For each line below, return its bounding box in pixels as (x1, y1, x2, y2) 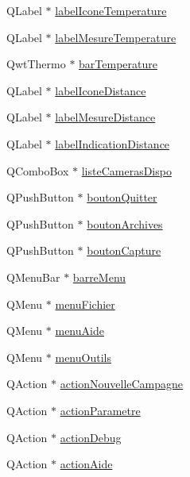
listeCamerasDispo (81, 162, 172, 179)
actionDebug (60, 429, 122, 445)
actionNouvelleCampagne (60, 375, 184, 392)
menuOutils (55, 348, 111, 365)
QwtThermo (6, 56, 66, 72)
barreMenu (72, 268, 126, 285)
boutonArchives (87, 215, 163, 232)
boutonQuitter (87, 189, 157, 206)
